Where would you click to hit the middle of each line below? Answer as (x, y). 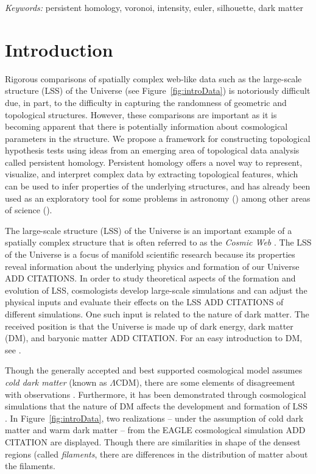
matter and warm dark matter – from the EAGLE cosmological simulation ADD (155, 430)
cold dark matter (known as (56, 382)
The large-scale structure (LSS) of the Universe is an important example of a (149, 230)
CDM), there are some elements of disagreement (205, 382)
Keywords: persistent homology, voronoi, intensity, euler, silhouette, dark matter (154, 7)
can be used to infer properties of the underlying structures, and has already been (158, 186)
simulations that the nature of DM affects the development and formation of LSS (156, 406)
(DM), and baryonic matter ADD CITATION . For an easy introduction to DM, (154, 338)
